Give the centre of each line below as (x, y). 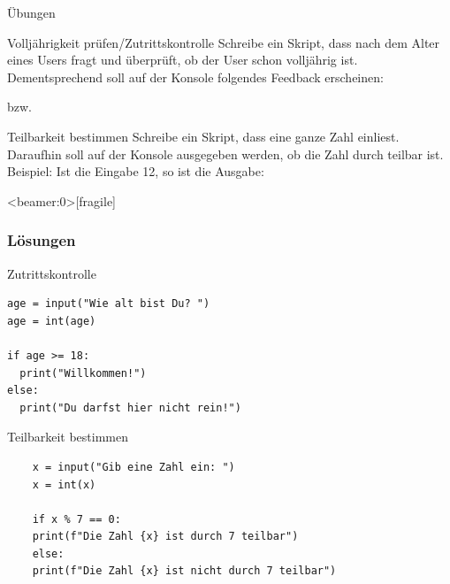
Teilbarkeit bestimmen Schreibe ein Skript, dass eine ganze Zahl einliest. (203, 136)
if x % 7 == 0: (76, 519)
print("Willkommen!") (83, 373)
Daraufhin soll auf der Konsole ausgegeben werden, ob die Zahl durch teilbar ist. (225, 154)
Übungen (31, 12)
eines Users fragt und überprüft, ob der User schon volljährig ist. (183, 60)
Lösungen (42, 240)
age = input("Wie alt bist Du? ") (109, 304)
